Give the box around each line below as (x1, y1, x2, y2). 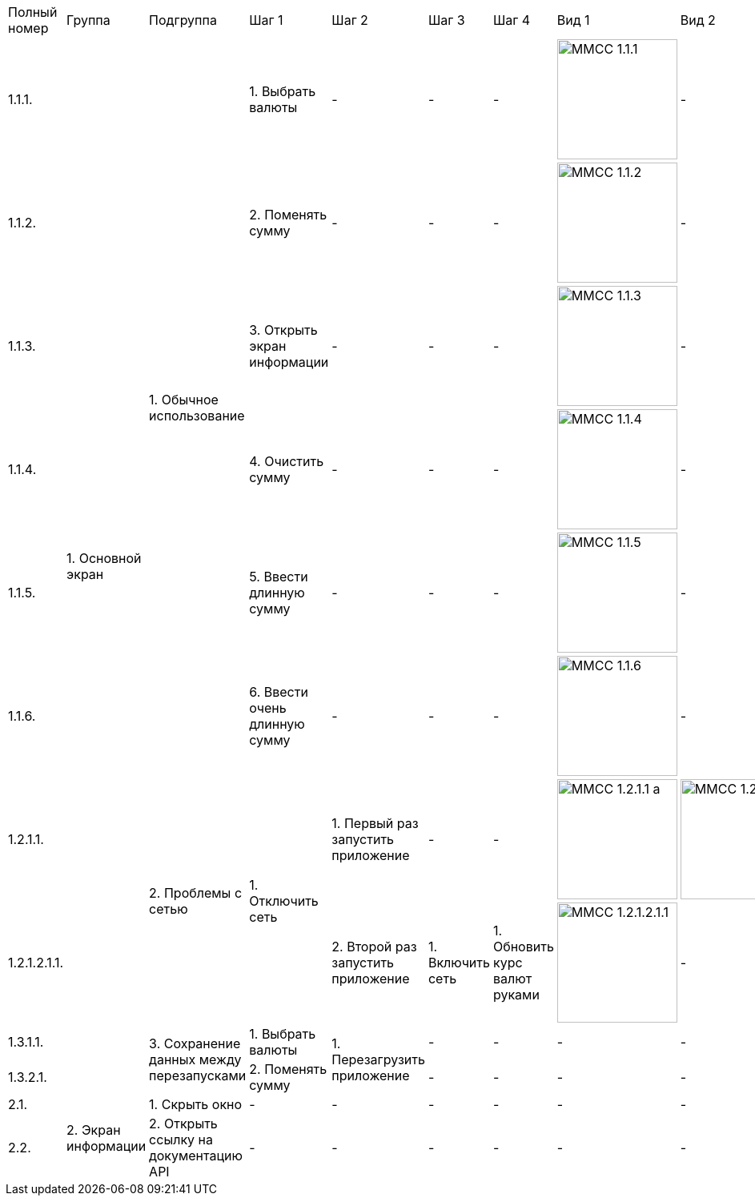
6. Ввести (249, 684, 308, 700)
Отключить (249, 893, 319, 909)
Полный (8, 4, 58, 20)
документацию (149, 1148, 243, 1164)
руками (492, 987, 540, 1003)
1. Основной (66, 550, 142, 566)
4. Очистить (249, 453, 324, 469)
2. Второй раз (331, 939, 417, 955)
